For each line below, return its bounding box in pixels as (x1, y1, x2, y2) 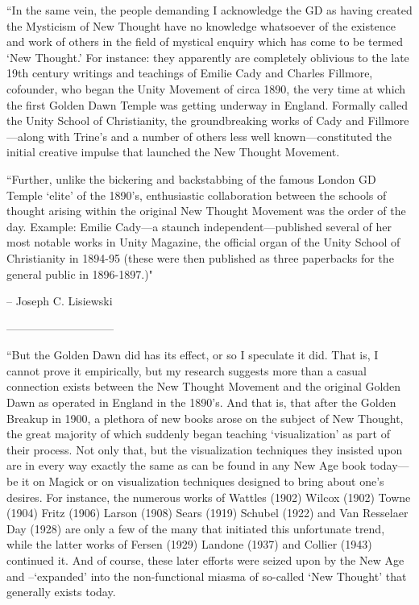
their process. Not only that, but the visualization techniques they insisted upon (6, 441, 403, 458)
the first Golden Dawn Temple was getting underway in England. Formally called (6, 96, 408, 113)
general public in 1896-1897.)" (6, 265, 153, 282)
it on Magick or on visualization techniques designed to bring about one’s (22, 473, 384, 490)
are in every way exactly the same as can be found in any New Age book (6, 457, 367, 474)
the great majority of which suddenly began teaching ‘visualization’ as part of (6, 425, 390, 442)
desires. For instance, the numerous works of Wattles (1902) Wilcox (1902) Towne (6, 488, 411, 505)
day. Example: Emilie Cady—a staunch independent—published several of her (6, 218, 392, 234)
